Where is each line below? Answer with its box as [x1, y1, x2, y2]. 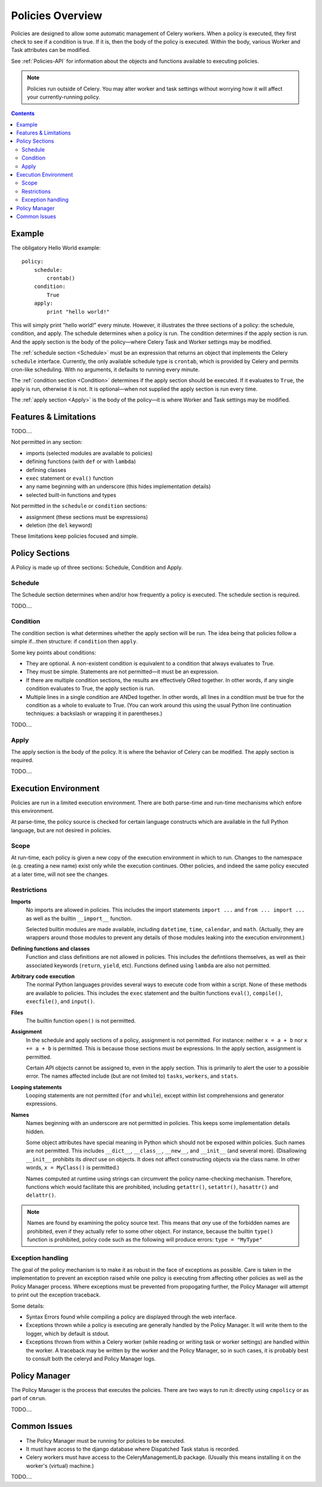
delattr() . [26, 1192, 56, 1199]
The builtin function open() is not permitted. [26, 1017, 136, 1024]
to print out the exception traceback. [11, 1291, 101, 1299]
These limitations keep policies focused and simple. [11, 532, 138, 540]
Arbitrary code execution [11, 973, 75, 980]
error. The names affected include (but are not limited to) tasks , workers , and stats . [26, 1072, 239, 1080]
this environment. [11, 807, 54, 815]
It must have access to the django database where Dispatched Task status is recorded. [26, 1445, 240, 1452]
